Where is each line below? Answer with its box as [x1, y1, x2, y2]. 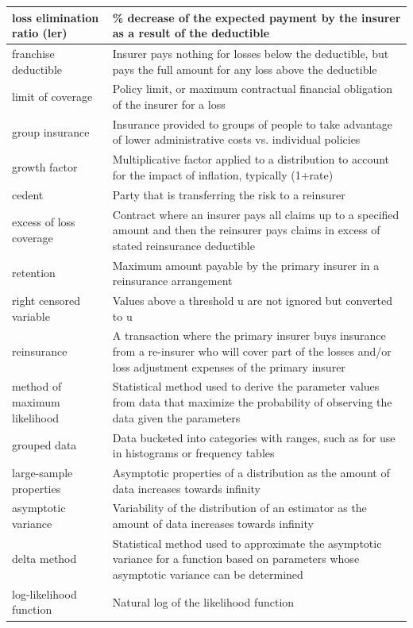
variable [12, 307, 50, 324]
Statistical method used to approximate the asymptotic [112, 534, 382, 551]
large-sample [12, 464, 73, 480]
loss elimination [12, 9, 99, 25]
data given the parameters [112, 409, 241, 426]
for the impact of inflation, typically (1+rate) [112, 166, 334, 183]
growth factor [12, 159, 78, 175]
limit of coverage [12, 88, 93, 105]
